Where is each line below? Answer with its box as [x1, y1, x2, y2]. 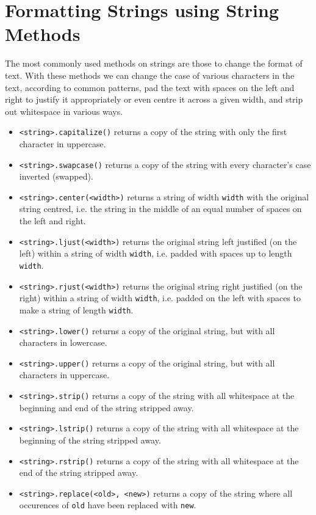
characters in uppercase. [19, 368, 110, 381]
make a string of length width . [19, 303, 134, 316]
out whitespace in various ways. [5, 104, 123, 117]
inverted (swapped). [19, 170, 93, 183]
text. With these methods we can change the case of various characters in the [5, 68, 295, 81]
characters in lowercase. [19, 336, 107, 349]
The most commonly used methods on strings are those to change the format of [5, 57, 303, 70]
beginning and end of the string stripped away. [19, 401, 194, 414]
